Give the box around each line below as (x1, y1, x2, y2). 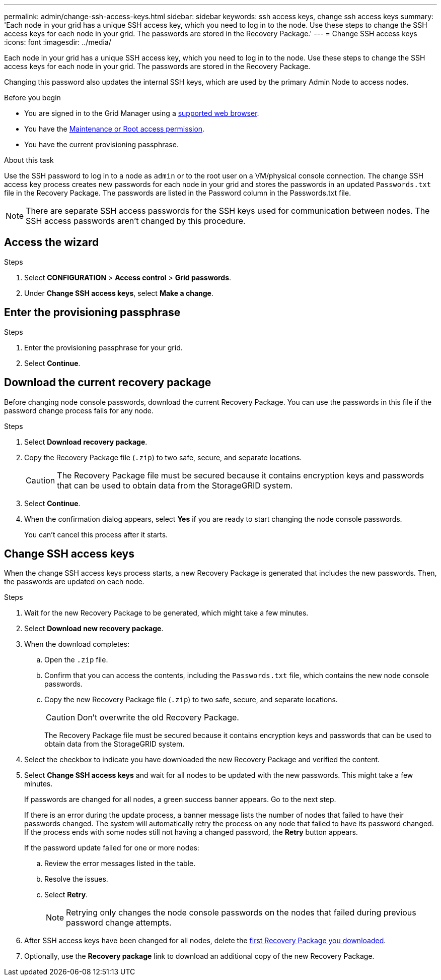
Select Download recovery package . (24, 437, 148, 446)
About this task (4, 156, 54, 164)
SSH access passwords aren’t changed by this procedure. (26, 216, 246, 226)
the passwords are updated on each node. (4, 577, 144, 586)
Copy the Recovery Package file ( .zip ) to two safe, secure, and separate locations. (24, 453, 302, 462)
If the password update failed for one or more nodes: (24, 843, 199, 852)
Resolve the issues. (44, 875, 108, 884)
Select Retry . (44, 890, 88, 899)
